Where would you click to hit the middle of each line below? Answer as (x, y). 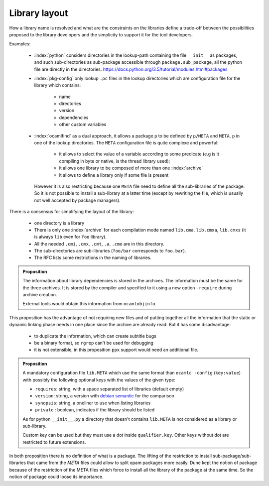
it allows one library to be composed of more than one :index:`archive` (131, 168)
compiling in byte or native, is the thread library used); (115, 161)
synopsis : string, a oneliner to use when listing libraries (93, 403)
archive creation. (40, 295)
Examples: (20, 44)
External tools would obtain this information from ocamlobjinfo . (90, 304)
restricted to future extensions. (54, 442)
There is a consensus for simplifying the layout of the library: (71, 212)
